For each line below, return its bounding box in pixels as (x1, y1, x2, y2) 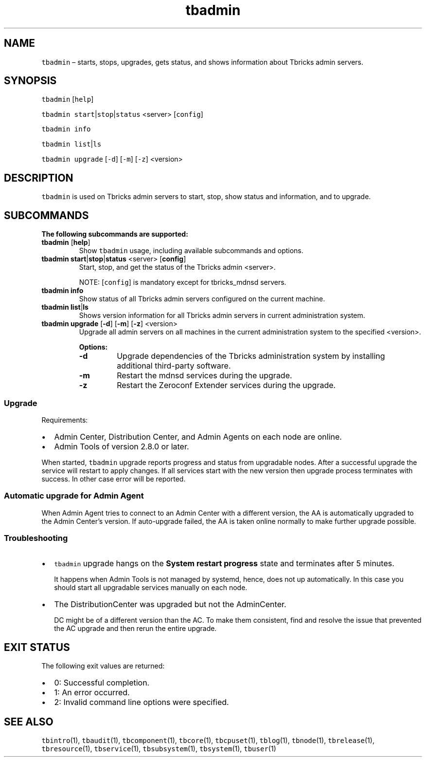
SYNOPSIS (4, 74, 57, 87)
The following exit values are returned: (41, 662, 165, 670)
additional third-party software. (117, 361, 231, 371)
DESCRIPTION (4, 171, 73, 184)
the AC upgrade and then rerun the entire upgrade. (54, 624, 217, 633)
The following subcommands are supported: (41, 230, 188, 239)
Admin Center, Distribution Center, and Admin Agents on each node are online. (54, 431, 342, 442)
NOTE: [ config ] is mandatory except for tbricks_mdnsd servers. (79, 278, 286, 287)
